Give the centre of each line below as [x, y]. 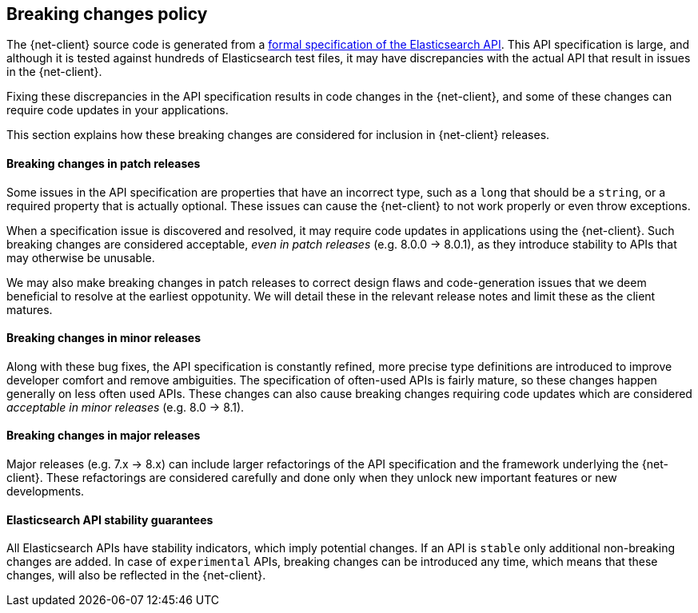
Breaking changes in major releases [104, 436]
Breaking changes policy [107, 14]
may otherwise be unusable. [81, 257]
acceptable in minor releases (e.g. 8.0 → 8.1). [126, 407]
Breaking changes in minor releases [104, 338]
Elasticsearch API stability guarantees [110, 519]
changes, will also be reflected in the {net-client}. [136, 575]
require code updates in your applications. [118, 110]
